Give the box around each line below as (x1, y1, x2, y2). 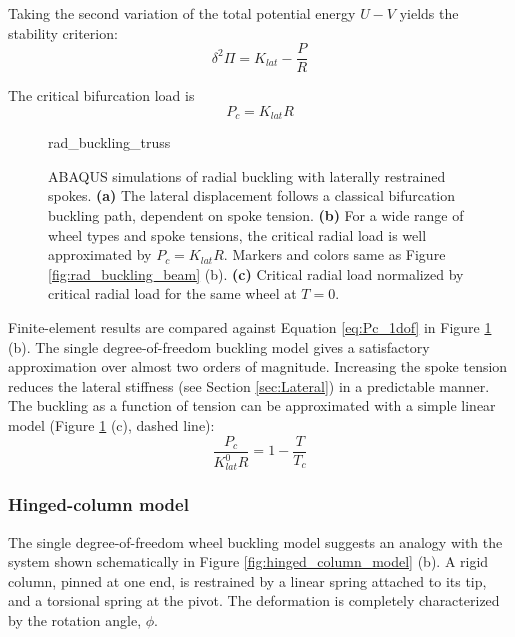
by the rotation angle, (8, 610, 142, 631)
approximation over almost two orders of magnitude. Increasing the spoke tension (8, 356, 508, 377)
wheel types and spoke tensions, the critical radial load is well (48, 224, 427, 245)
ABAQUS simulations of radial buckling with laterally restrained (48, 165, 446, 186)
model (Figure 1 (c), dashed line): (8, 415, 215, 436)
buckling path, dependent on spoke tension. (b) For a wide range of (48, 205, 464, 226)
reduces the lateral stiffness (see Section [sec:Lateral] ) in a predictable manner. (8, 375, 490, 396)
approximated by (48, 244, 152, 265)
